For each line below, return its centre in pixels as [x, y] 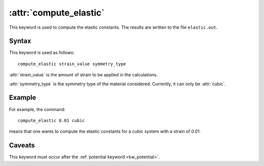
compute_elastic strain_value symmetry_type [72, 64]
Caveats [22, 145]
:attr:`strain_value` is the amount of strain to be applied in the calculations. [83, 75]
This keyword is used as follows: [42, 53]
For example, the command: [37, 109]
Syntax [20, 41]
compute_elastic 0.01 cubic [51, 120]
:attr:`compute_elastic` [57, 13]
